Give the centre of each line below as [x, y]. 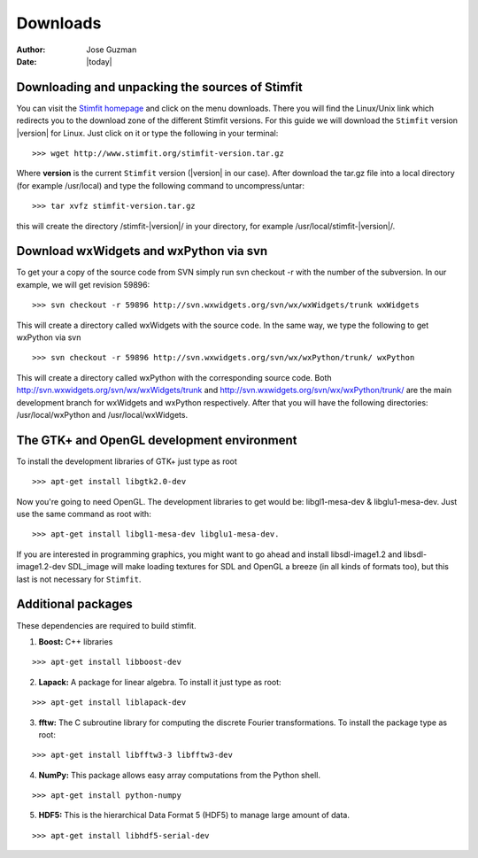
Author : [31, 50]
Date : [27, 61]
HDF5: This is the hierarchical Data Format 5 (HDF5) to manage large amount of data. [194, 815]
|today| [99, 61]
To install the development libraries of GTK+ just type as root [127, 461]
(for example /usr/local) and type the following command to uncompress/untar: [161, 185]
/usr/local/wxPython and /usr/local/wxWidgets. [102, 415]
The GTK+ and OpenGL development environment [157, 440]
